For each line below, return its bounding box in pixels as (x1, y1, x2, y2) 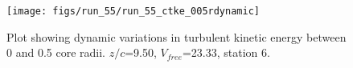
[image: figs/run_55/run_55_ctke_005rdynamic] (6, 6, 260, 17)
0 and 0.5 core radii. (6, 44, 105, 61)
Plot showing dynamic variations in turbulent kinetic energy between (6, 28, 347, 45)
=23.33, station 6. (182, 44, 270, 61)
